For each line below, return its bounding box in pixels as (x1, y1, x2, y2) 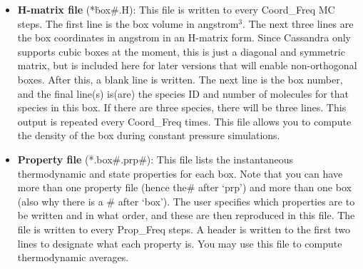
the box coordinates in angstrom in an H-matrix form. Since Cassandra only (17, 30, 351, 45)
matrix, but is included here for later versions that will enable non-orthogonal (17, 58, 357, 73)
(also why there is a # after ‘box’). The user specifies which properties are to (17, 193, 355, 208)
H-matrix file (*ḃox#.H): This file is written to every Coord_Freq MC (17, 2, 335, 16)
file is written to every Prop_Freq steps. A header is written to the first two (17, 221, 350, 236)
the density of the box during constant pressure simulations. (17, 128, 280, 143)
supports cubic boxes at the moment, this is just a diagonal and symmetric (17, 44, 345, 59)
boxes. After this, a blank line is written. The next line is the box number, (17, 71, 343, 86)
